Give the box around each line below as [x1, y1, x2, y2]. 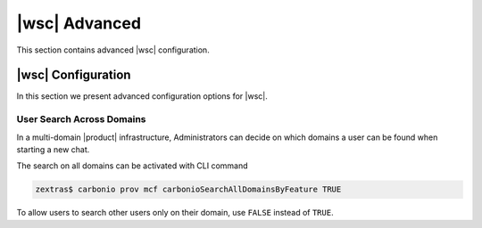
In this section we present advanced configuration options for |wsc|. [16, 91, 268, 102]
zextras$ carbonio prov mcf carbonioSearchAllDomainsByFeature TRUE [35, 184, 342, 195]
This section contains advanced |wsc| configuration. [16, 45, 210, 55]
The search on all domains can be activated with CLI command [16, 160, 249, 171]
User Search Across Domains [16, 113, 146, 126]
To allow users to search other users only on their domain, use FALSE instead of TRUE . [16, 208, 334, 218]
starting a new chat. [16, 143, 90, 155]
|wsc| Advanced [16, 13, 142, 33]
